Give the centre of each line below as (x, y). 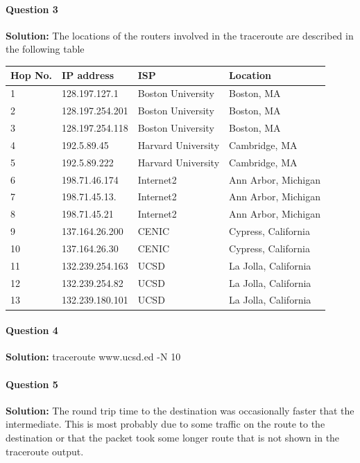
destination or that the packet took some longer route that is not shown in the (173, 437)
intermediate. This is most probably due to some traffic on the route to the (165, 424)
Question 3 (32, 9)
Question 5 (32, 384)
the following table (45, 49)
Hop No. (32, 75)
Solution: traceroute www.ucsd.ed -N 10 (93, 357)
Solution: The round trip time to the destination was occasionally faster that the (180, 410)
